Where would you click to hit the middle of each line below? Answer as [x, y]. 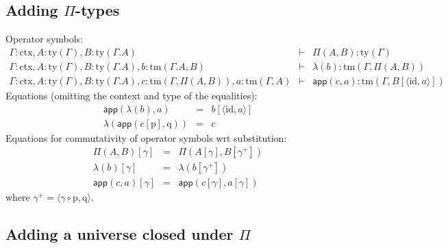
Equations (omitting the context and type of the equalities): [132, 95]
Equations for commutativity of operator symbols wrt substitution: [146, 137]
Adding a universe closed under [120, 234]
